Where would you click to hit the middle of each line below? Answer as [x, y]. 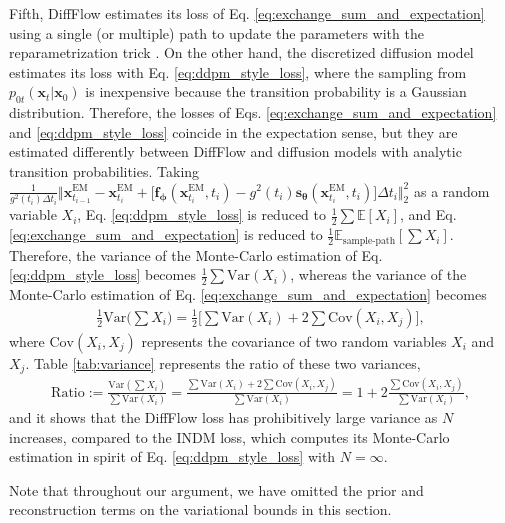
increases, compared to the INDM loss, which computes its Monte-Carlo [229, 436]
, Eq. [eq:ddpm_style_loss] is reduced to [201, 214]
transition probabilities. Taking [104, 170]
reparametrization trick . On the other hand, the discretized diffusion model [241, 52]
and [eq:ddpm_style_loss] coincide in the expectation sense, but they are [233, 131]
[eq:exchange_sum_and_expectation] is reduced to [166, 234]
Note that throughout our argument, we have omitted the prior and [216, 489]
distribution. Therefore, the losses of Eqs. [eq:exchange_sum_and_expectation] [253, 112]
